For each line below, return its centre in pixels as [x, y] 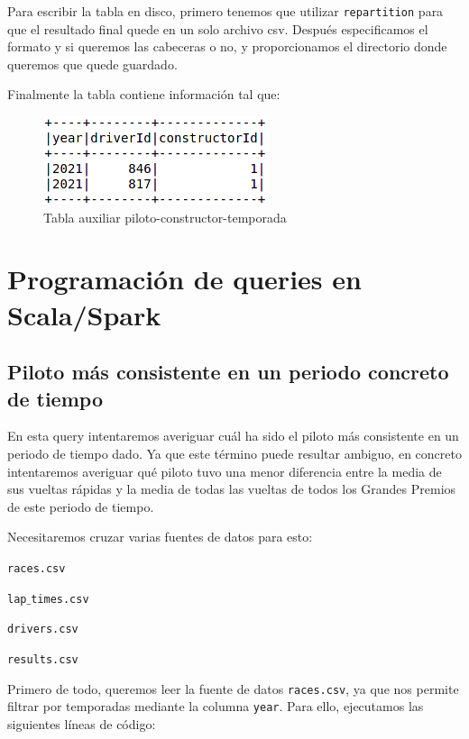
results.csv [43, 659]
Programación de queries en [184, 279]
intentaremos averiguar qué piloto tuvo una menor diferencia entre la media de [225, 471]
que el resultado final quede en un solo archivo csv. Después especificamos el [218, 28]
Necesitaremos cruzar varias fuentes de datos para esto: [160, 537]
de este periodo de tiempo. [81, 506]
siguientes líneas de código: [82, 723]
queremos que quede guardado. [92, 64]
